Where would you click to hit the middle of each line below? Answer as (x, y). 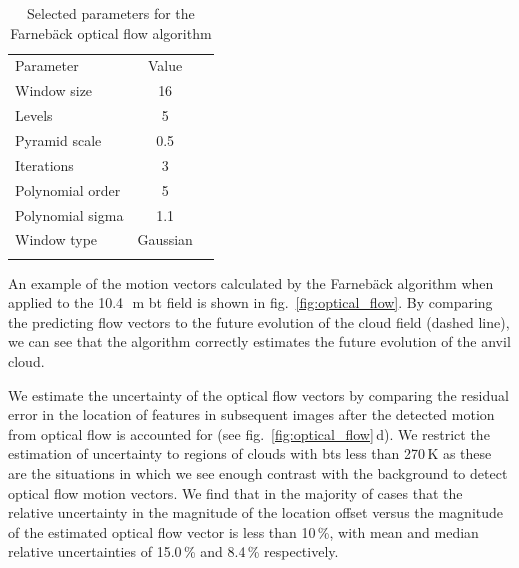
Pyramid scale (58, 139)
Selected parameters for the (111, 13)
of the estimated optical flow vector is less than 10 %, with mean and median (243, 531)
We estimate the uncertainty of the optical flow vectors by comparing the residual (258, 394)
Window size (54, 90)
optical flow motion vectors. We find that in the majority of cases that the (235, 492)
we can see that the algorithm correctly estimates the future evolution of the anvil (259, 341)
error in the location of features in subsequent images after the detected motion (251, 414)
